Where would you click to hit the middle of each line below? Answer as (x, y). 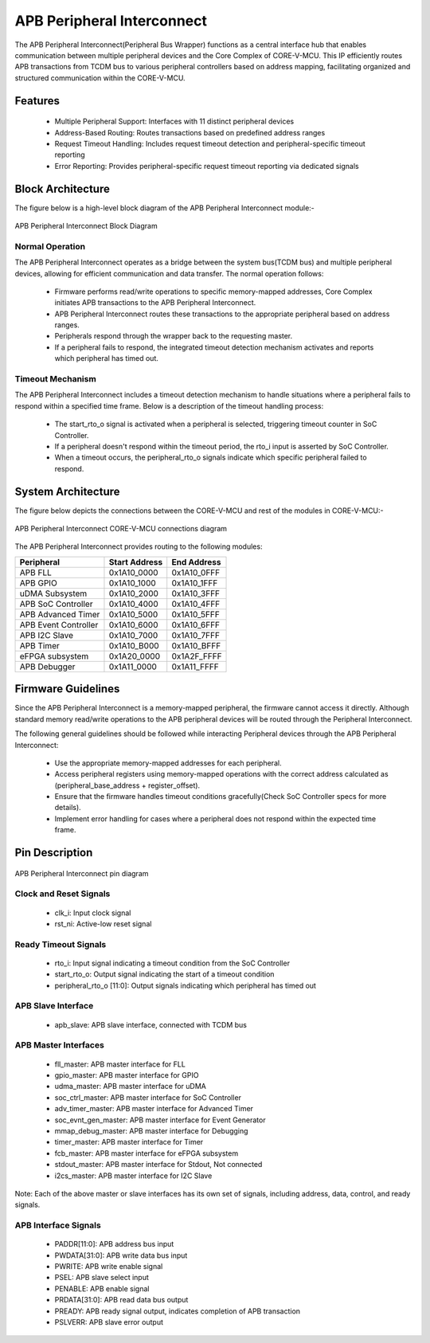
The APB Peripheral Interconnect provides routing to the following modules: (139, 546)
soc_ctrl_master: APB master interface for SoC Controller (148, 1097)
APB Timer (39, 645)
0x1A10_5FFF (196, 614)
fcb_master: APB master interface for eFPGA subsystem (147, 1153)
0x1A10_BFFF (196, 645)
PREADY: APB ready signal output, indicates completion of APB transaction (178, 1311)
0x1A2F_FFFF (197, 656)
